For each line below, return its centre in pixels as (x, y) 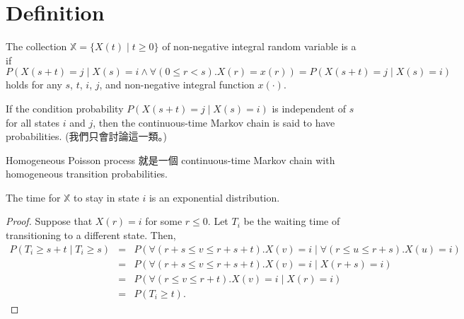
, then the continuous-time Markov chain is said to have (214, 122)
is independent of (309, 108)
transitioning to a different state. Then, (91, 235)
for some (164, 221)
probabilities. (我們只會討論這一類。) (87, 136)
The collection (36, 46)
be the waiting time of (292, 221)
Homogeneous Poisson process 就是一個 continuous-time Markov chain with (170, 159)
